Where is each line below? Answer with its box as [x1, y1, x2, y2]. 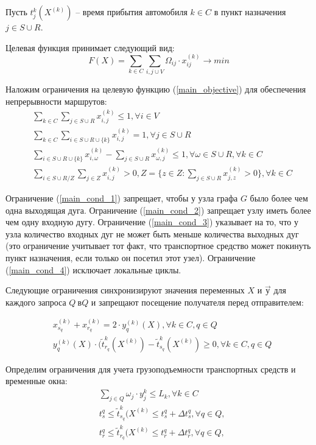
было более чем [250, 192, 308, 205]
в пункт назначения [214, 5, 286, 18]
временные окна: [5, 374, 68, 387]
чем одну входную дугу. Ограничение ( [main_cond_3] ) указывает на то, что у [5, 215, 298, 228]
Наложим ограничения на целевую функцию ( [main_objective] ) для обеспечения [5, 83, 306, 96]
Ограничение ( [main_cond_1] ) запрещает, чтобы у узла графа [5, 192, 238, 205]
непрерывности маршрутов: [5, 94, 107, 107]
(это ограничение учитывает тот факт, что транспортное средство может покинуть [5, 239, 311, 252]
